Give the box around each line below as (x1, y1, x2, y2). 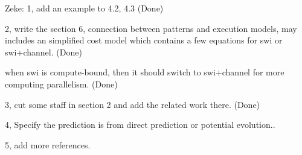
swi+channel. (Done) (5, 45, 82, 58)
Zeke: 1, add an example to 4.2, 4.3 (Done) (5, 2, 164, 14)
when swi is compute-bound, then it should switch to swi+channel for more (5, 66, 284, 78)
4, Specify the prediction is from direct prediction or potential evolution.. (5, 118, 275, 131)
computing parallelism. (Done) (5, 77, 118, 90)
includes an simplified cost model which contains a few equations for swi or (5, 34, 283, 46)
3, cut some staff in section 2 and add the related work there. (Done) (5, 98, 260, 110)
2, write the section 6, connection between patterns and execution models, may (5, 22, 297, 34)
